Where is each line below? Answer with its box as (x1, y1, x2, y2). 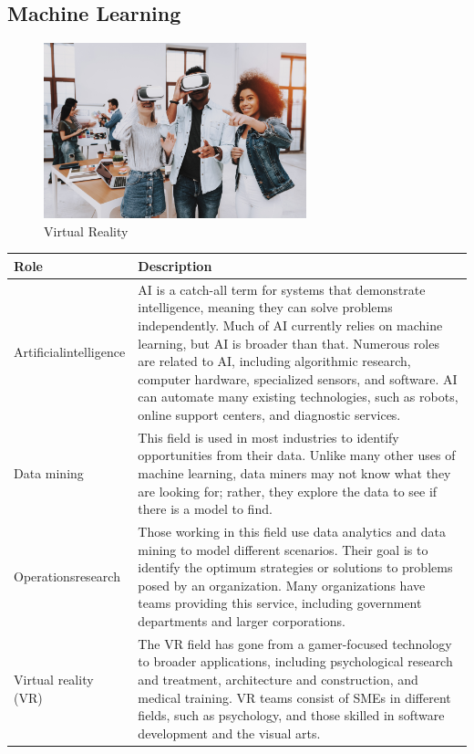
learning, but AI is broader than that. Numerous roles (138, 333, 439, 352)
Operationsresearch (14, 566, 120, 585)
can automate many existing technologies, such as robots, (138, 387, 459, 406)
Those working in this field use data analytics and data (138, 521, 446, 540)
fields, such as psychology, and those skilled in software (138, 706, 445, 725)
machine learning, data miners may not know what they (138, 463, 451, 482)
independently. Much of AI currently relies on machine (138, 315, 443, 334)
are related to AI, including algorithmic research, (138, 351, 411, 371)
